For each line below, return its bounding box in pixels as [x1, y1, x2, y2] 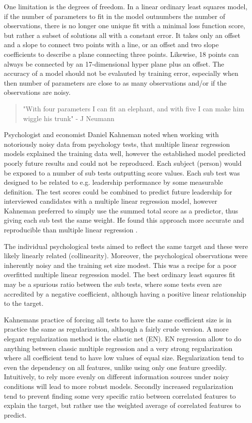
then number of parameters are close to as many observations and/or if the [4, 77, 227, 88]
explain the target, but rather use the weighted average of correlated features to [4, 400, 241, 410]
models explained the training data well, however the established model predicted [4, 148, 246, 159]
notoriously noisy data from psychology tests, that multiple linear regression [4, 139, 230, 149]
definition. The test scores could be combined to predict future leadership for [4, 186, 233, 196]
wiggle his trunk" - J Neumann [23, 113, 115, 123]
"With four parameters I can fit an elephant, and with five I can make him [23, 103, 244, 113]
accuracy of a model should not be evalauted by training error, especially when [4, 68, 238, 78]
